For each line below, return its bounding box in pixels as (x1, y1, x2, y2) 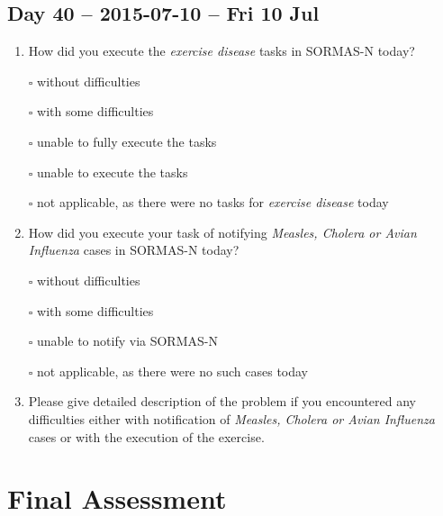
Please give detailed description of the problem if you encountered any (28, 392, 416, 411)
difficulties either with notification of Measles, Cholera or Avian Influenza (28, 409, 435, 428)
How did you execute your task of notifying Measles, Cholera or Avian (28, 222, 417, 241)
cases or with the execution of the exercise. (28, 427, 265, 446)
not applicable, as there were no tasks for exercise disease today (37, 193, 389, 212)
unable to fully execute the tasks (37, 131, 217, 150)
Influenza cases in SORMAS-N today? (28, 240, 240, 259)
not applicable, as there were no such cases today (37, 361, 309, 380)
